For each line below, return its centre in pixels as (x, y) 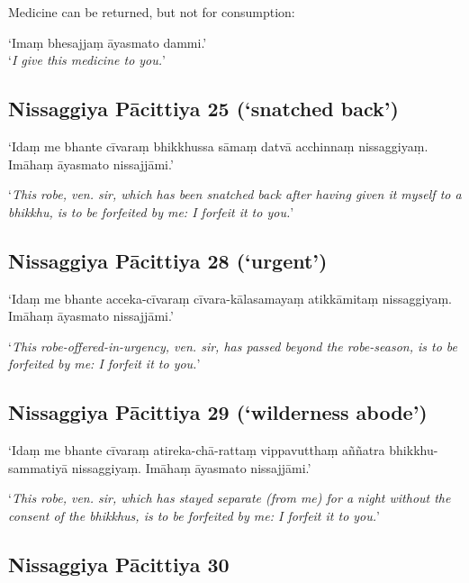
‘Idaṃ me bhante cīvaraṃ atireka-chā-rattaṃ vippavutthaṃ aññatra (197, 450)
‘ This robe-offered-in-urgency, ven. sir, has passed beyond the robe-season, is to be (233, 346)
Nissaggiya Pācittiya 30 (119, 564)
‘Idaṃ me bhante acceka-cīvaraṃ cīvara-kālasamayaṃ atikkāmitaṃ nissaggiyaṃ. (230, 298)
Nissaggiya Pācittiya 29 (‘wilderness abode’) (218, 412)
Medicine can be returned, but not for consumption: (152, 12)
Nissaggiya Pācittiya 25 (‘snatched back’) (203, 109)
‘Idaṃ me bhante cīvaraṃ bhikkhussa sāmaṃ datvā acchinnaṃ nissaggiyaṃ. (218, 146)
